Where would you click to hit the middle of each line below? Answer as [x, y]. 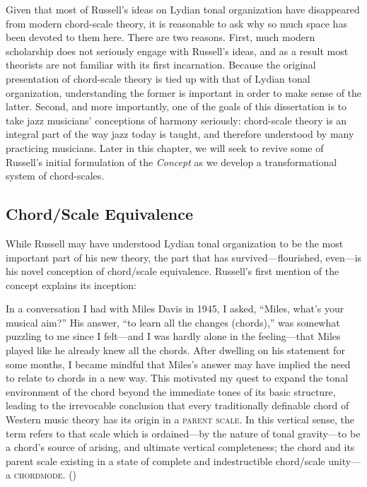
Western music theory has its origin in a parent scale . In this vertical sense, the [180, 419]
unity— [345, 460]
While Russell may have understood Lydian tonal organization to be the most [175, 243]
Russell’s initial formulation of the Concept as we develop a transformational [171, 162]
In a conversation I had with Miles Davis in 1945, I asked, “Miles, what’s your [175, 309]
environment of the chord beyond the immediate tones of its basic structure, [171, 391]
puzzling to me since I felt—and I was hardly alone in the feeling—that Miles [173, 336]
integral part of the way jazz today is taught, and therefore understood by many [180, 134]
